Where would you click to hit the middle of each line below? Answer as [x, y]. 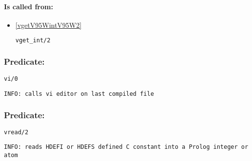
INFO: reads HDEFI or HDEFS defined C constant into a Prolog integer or [126, 147]
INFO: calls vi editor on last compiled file [79, 94]
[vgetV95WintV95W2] [48, 25]
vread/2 [16, 132]
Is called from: [29, 6]
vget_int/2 [33, 41]
